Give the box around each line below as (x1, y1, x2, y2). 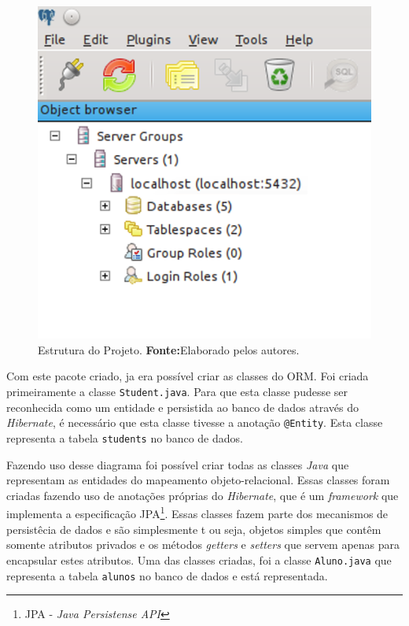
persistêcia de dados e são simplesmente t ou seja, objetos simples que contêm (6, 520, 381, 537)
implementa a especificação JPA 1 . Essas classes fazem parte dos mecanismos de (6, 503, 389, 522)
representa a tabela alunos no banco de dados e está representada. (6, 567, 328, 583)
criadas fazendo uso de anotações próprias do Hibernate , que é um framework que (6, 487, 399, 503)
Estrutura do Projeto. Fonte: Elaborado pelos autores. (38, 341, 300, 357)
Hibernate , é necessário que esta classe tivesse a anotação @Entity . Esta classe (6, 414, 383, 431)
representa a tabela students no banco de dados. (6, 429, 243, 446)
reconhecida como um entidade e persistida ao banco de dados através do (6, 398, 359, 415)
